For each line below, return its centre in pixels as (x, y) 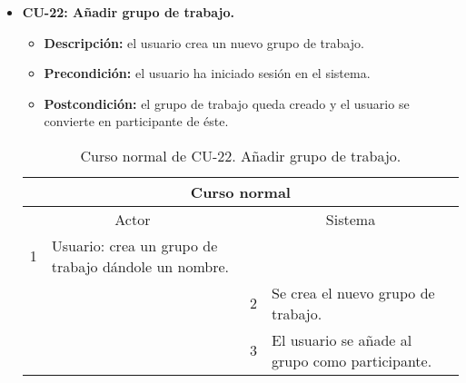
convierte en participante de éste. (136, 121)
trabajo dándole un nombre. (140, 266)
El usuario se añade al (342, 339)
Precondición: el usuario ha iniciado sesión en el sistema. (207, 73)
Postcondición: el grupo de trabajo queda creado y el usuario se (227, 103)
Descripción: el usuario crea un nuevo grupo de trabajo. (204, 42)
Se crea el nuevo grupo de (353, 292)
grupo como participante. (352, 360)
